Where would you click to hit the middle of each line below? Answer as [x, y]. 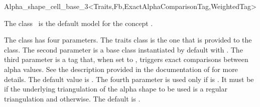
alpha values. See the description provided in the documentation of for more [121, 69]
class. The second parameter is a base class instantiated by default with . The [123, 49]
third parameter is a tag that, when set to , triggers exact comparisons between [126, 59]
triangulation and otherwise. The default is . [72, 98]
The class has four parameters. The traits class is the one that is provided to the [128, 40]
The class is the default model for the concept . [79, 23]
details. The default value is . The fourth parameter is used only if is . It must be [129, 79]
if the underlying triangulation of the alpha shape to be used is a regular [116, 89]
